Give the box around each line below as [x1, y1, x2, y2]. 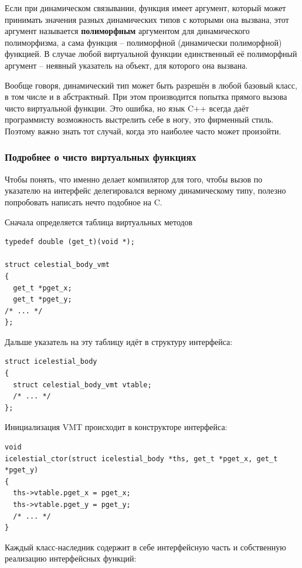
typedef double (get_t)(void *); [5, 238, 135, 246]
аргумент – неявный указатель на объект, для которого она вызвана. [5, 59, 248, 71]
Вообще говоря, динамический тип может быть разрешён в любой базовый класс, [5, 79, 297, 91]
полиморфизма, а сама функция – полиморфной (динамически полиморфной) [5, 36, 282, 48]
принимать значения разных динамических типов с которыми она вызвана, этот [5, 13, 289, 25]
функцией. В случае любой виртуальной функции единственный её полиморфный [5, 48, 297, 60]
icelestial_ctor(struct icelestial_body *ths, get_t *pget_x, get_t [5, 454, 278, 463]
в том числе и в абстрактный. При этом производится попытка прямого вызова [5, 90, 287, 103]
